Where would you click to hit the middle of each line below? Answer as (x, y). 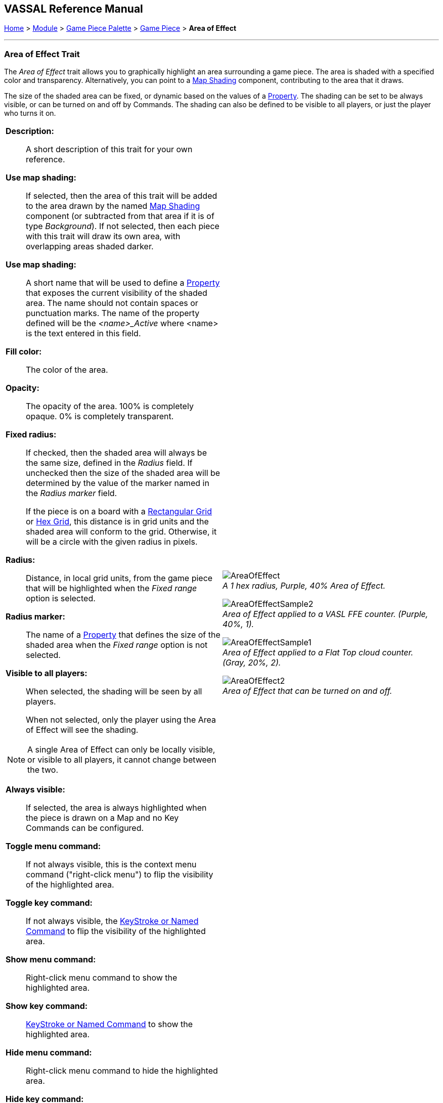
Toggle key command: (49, 903)
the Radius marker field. (72, 493)
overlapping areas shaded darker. (90, 247)
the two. (43, 770)
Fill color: (24, 352)
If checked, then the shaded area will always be (116, 453)
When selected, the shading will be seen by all (114, 692)
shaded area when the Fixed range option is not (117, 645)
